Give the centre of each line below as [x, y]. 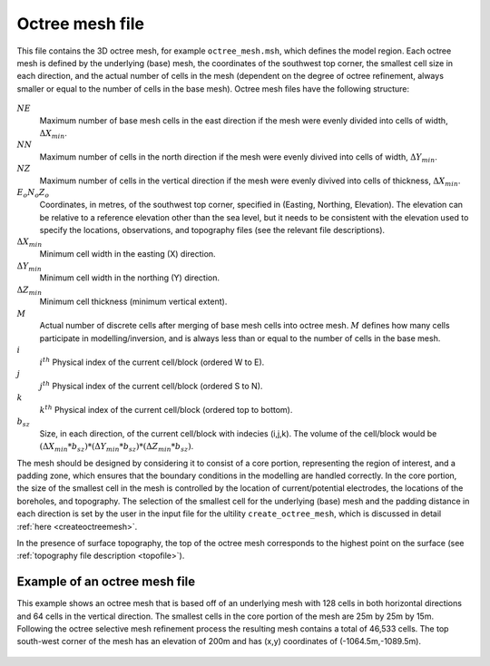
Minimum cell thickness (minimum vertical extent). [133, 302]
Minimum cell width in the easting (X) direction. [128, 254]
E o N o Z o [33, 193]
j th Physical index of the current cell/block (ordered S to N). [151, 385]
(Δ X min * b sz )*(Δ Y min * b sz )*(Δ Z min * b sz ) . [117, 447]
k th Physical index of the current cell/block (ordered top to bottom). [166, 409]
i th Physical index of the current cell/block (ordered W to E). [152, 362]
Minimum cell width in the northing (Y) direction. [129, 278]
